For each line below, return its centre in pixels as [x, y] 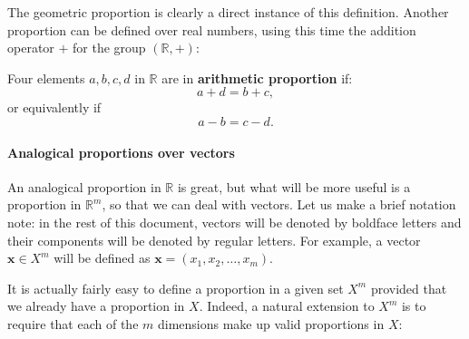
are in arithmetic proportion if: [257, 77]
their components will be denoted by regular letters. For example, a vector [214, 240]
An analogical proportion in [84, 186]
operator [31, 48]
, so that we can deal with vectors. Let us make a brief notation [279, 204]
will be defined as [102, 258]
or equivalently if [54, 107]
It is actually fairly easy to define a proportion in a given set [176, 288]
